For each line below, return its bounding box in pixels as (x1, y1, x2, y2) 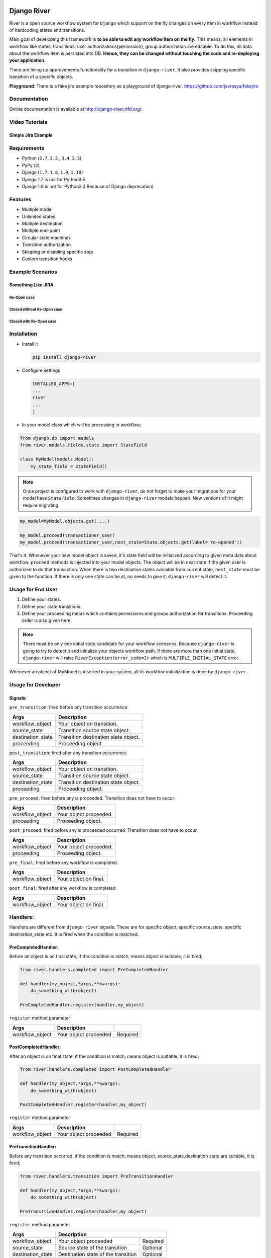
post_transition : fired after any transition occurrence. (9, 750, 127, 756)
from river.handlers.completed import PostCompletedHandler (20, 1067, 171, 1072)
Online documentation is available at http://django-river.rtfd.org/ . (9, 106, 143, 112)
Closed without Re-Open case (9, 307, 63, 312)
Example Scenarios (9, 268, 58, 275)
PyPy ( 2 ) (22, 162, 40, 168)
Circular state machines (22, 234, 71, 241)
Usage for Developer (9, 681, 61, 688)
